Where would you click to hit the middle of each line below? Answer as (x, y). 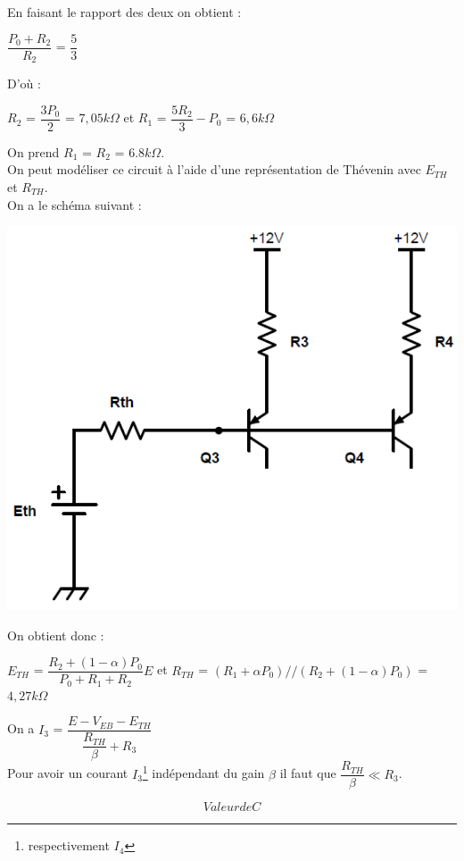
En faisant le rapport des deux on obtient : (124, 12)
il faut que (308, 773)
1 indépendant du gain (203, 772)
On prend (33, 151)
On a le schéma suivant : (75, 204)
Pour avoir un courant (68, 773)
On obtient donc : (56, 635)
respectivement (69, 845)
